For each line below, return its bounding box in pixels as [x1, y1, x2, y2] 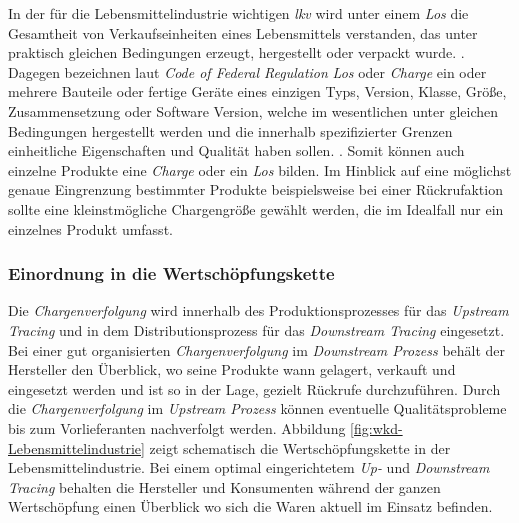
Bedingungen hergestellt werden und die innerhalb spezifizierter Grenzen [8, 120, 453, 141]
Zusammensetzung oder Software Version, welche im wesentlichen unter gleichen [8, 100, 499, 121]
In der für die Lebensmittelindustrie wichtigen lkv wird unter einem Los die [8, 3, 469, 23]
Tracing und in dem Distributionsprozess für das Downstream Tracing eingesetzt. [8, 319, 505, 340]
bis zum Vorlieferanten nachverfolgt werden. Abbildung [8, 417, 346, 438]
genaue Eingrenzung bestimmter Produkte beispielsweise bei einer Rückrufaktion [8, 179, 503, 200]
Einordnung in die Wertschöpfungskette [8, 261, 335, 286]
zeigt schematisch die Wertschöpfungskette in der [149, 437, 451, 458]
